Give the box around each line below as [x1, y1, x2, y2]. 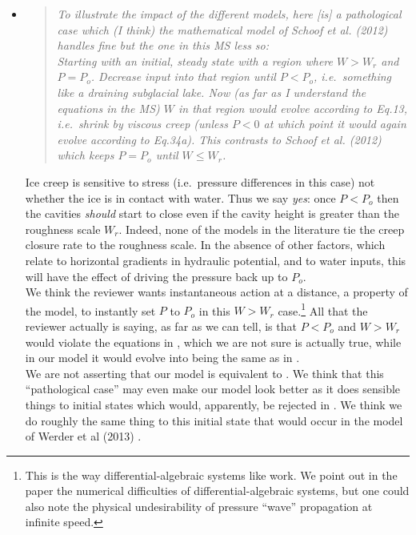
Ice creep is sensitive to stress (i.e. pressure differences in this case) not [25, 173, 375, 190]
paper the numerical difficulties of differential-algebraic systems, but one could [25, 482, 410, 499]
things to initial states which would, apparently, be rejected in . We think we [25, 396, 402, 412]
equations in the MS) [57, 99, 160, 116]
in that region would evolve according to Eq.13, [178, 99, 408, 116]
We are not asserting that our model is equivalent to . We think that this [25, 364, 384, 381]
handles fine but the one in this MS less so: [57, 37, 270, 54]
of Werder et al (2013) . [25, 428, 142, 444]
